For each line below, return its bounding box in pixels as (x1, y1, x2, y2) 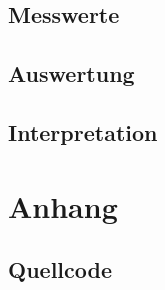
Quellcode (8, 254, 112, 285)
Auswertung (8, 58, 135, 89)
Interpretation (8, 116, 158, 147)
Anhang (8, 185, 118, 226)
